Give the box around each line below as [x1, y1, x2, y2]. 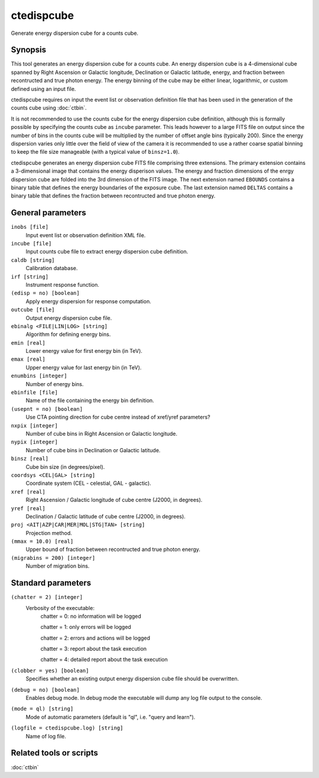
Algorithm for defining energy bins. [25, 331, 111, 338]
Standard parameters [11, 578, 92, 588]
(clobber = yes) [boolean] [11, 667, 89, 674]
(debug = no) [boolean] [11, 686, 80, 693]
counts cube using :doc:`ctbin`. [11, 104, 87, 112]
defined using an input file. [11, 85, 76, 92]
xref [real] [11, 488, 45, 495]
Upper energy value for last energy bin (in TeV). [25, 364, 142, 371]
